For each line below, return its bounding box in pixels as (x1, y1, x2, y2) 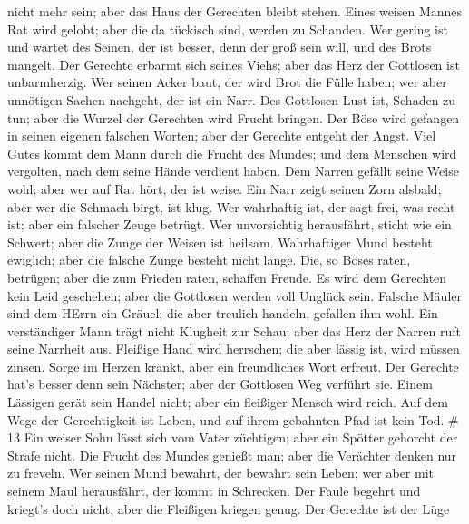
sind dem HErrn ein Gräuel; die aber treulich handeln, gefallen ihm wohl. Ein (7, 304, 438, 323)
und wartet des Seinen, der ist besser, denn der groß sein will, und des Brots (7, 37, 432, 56)
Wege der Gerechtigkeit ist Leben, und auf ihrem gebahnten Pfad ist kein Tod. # (7, 410, 459, 429)
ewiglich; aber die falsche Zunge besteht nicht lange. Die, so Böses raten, (7, 250, 411, 269)
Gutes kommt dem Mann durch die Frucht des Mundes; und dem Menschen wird (7, 143, 457, 162)
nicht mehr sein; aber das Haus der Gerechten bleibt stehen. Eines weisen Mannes (7, 2, 463, 20)
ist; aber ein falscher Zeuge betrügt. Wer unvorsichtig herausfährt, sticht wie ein (7, 215, 452, 234)
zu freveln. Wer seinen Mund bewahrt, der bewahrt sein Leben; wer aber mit (7, 463, 435, 482)
